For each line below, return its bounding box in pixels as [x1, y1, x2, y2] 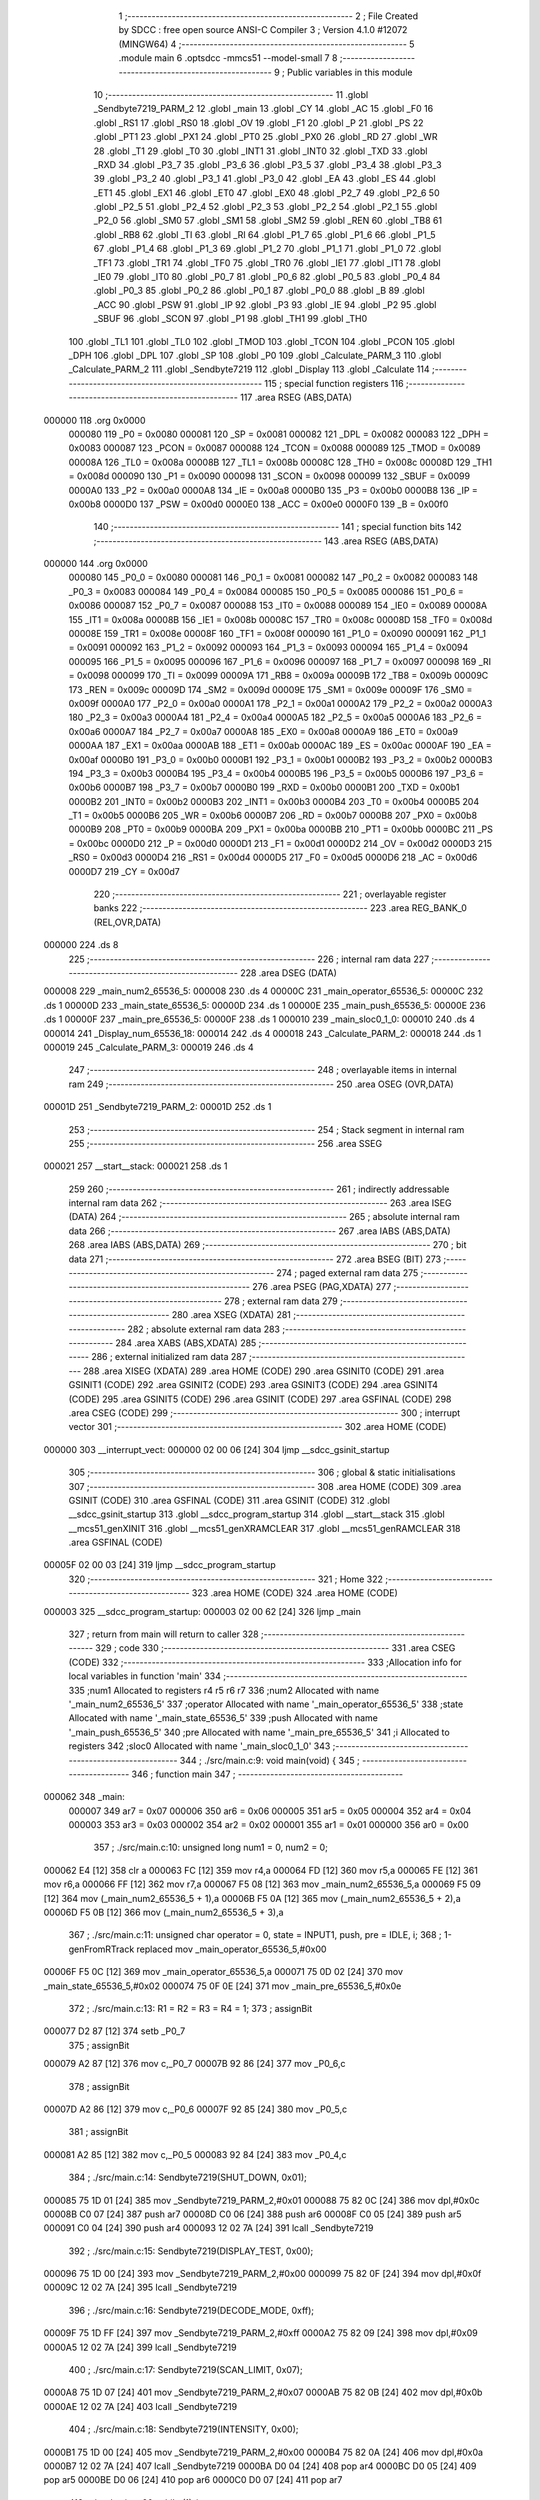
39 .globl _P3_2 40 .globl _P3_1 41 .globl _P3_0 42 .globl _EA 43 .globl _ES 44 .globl [93, 173, 436, 185]
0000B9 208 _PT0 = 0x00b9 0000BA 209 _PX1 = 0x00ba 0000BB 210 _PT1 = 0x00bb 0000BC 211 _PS [68, 823, 494, 835]
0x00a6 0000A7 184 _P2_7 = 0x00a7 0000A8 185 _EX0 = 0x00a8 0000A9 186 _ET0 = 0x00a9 [68, 725, 459, 737]
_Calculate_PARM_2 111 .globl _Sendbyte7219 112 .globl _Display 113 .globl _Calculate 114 [68, 363, 430, 375]
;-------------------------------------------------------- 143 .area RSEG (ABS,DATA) [93, 535, 439, 547]
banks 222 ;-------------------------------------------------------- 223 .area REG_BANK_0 [93, 902, 467, 914]
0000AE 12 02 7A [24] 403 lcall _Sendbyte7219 [43, 2400, 238, 2412]
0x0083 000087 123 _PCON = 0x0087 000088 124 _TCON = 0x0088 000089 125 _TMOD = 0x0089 [68, 442, 481, 454]
